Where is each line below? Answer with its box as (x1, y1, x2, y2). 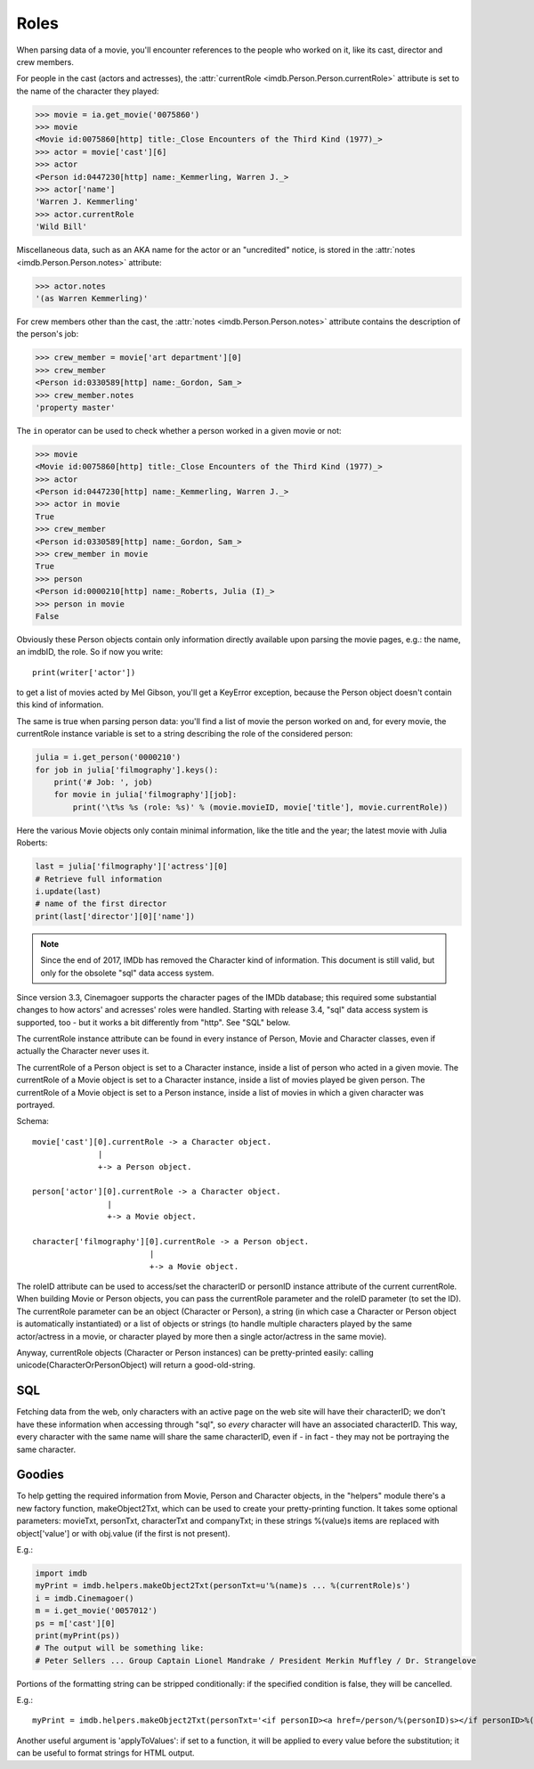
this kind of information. (16, 699, 104, 710)
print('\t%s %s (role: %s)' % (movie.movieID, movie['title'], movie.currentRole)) (72, 802, 449, 812)
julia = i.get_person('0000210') (35, 753, 182, 762)
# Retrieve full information (35, 874, 163, 884)
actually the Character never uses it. (16, 1046, 150, 1056)
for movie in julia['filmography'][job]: (53, 789, 238, 800)
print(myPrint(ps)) (35, 1630, 120, 1641)
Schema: (16, 1116, 49, 1127)
